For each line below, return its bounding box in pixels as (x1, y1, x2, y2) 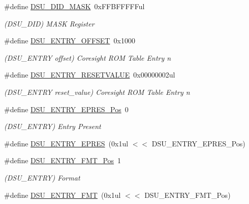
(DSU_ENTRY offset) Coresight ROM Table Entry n (4, 52, 171, 63)
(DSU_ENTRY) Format (4, 172, 80, 183)
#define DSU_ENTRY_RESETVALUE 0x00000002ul (4, 69, 175, 80)
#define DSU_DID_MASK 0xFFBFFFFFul (4, 1, 145, 11)
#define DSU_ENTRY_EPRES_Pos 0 (4, 104, 129, 114)
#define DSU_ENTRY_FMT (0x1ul (4, 189, 121, 200)
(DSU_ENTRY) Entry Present (4, 121, 101, 132)
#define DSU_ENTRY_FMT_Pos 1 (4, 155, 121, 166)
